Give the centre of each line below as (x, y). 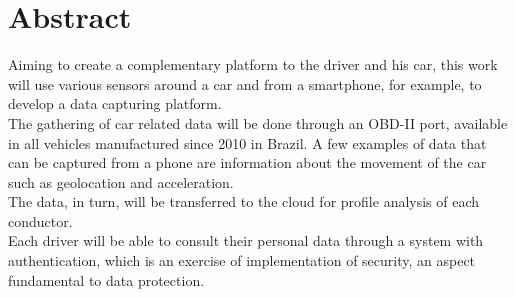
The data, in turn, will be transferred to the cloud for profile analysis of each (244, 201)
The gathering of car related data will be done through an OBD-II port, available (258, 122)
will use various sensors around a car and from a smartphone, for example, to (245, 83)
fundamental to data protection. (106, 279)
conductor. (40, 220)
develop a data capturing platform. (115, 103)
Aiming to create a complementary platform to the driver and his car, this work (253, 64)
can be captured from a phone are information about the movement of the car (247, 162)
